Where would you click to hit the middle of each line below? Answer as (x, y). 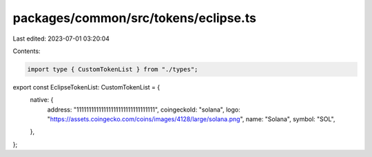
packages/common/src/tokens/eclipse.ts (134, 18)
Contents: (27, 51)
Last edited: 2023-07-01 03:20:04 (61, 39)
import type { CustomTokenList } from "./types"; (113, 69)
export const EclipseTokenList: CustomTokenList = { (86, 87)
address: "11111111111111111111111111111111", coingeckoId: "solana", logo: (144, 109)
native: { (42, 100)
